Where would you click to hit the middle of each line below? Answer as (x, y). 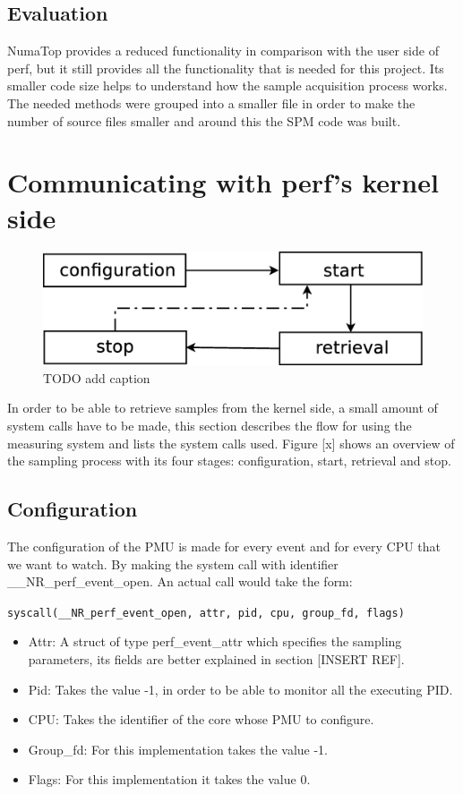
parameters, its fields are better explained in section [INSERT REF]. (216, 658)
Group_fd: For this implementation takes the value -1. (178, 749)
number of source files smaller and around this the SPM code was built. (204, 120)
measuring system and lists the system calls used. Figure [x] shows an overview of (231, 443)
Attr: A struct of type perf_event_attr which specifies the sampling (215, 641)
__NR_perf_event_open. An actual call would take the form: (180, 581)
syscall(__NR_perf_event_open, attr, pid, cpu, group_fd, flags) (206, 613)
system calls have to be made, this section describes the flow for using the (210, 425)
